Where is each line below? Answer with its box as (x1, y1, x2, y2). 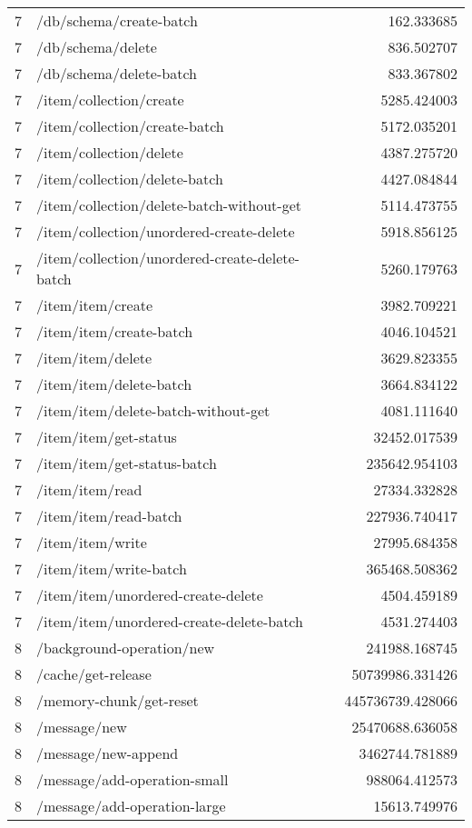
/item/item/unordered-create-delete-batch (36, 611, 303, 632)
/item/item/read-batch (36, 505, 182, 526)
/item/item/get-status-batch (36, 453, 217, 474)
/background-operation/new (36, 637, 215, 658)
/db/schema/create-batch (36, 10, 198, 31)
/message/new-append (36, 743, 179, 763)
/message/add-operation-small (36, 769, 229, 790)
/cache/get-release (36, 663, 152, 684)
